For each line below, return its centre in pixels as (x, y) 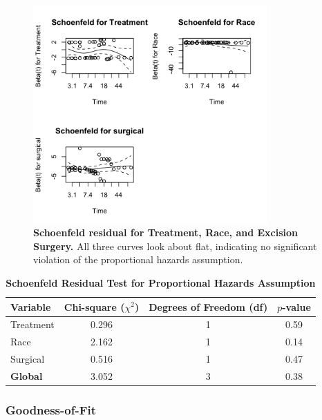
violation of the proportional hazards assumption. (138, 259)
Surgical (28, 359)
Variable (31, 306)
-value (296, 306)
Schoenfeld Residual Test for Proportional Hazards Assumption (161, 282)
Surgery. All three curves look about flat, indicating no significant (175, 246)
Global (27, 375)
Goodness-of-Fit (51, 409)
